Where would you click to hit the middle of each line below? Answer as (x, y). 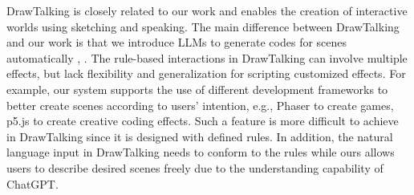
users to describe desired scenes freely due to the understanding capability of (195, 167)
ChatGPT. (32, 183)
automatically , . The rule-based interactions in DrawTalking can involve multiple (207, 57)
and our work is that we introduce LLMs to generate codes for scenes (177, 42)
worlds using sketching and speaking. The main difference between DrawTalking (203, 26)
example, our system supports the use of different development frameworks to (197, 89)
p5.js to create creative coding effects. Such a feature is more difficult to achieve (203, 121)
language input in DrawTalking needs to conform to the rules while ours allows (201, 152)
